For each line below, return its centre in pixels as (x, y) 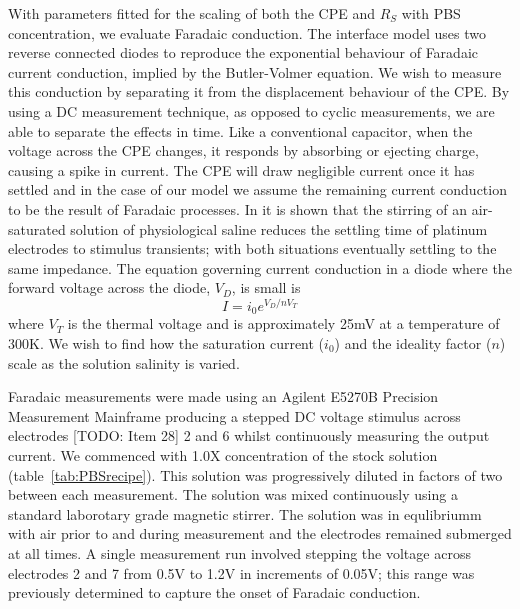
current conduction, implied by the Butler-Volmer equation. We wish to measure (255, 71)
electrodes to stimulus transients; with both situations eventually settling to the (252, 248)
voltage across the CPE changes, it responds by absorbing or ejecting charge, (243, 150)
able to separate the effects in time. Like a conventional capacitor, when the (240, 130)
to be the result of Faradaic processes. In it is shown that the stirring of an (238, 208)
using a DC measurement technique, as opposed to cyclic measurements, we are (251, 110)
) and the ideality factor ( (413, 343)
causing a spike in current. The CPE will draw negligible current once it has (241, 169)
